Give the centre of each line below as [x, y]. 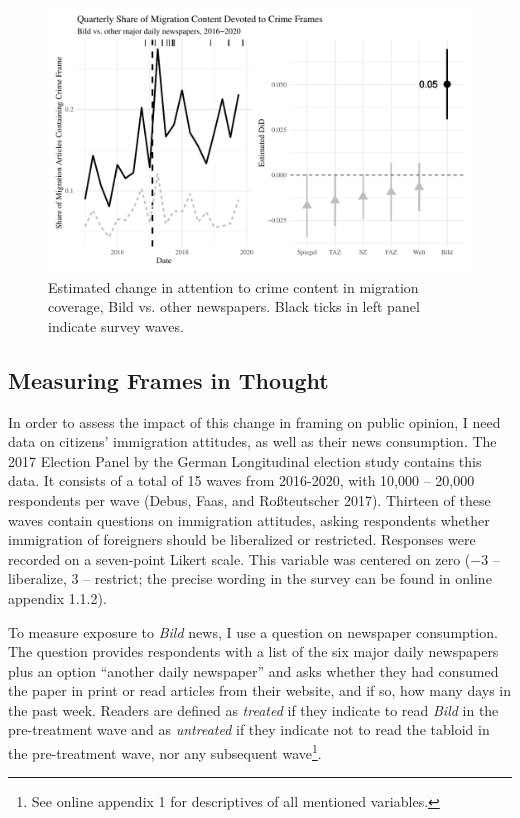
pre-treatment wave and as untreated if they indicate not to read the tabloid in [249, 729]
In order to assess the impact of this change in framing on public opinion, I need [254, 421]
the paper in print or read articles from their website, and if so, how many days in [260, 690]
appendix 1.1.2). [57, 597]
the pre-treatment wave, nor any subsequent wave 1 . [165, 751]
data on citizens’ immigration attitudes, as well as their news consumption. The [252, 441]
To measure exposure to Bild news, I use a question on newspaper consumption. [253, 631]
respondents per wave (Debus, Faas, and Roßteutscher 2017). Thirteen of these [249, 499]
